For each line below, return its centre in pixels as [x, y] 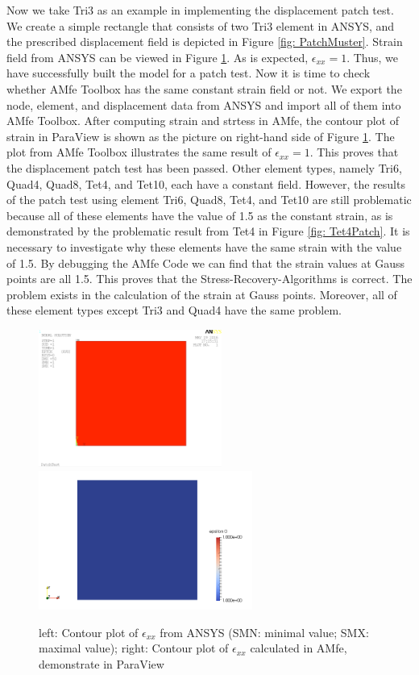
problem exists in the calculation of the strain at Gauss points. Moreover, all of [202, 294]
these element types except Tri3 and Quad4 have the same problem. [174, 310]
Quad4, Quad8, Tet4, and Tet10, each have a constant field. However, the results [206, 183]
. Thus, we [372, 57]
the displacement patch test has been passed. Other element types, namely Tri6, [204, 167]
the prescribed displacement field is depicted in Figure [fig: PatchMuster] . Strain [205, 42]
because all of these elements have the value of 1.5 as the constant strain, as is [200, 215]
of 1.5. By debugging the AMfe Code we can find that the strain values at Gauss [206, 262]
